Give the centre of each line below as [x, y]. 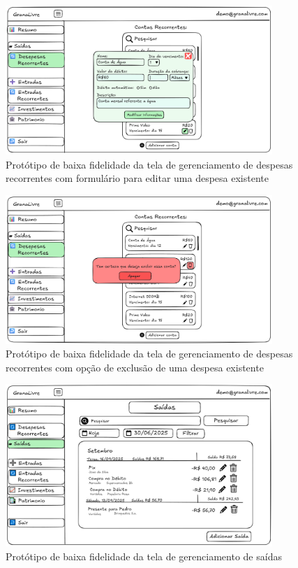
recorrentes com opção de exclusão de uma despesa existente [135, 367]
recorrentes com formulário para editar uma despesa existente [137, 178]
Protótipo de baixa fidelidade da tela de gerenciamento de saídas [144, 556]
